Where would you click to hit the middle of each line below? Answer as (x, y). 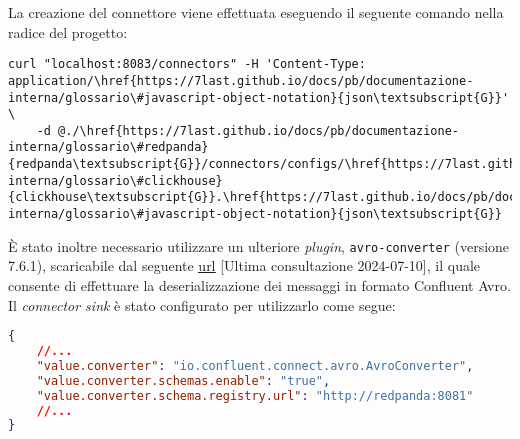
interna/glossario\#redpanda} (108, 147)
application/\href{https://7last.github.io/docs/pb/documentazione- (241, 80)
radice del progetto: (68, 31)
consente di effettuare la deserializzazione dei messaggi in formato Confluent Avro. (259, 285)
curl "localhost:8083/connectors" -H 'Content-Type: (187, 64)
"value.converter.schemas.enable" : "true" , (183, 380)
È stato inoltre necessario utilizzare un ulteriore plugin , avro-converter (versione (259, 245)
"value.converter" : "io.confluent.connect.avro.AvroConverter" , (255, 365)
